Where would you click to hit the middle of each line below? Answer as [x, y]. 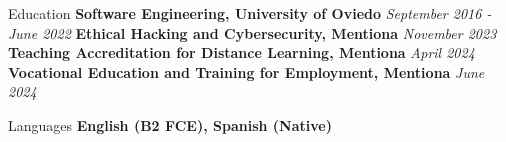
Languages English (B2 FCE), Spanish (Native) [170, 124]
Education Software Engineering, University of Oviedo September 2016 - [250, 13]
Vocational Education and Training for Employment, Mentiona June [246, 71]
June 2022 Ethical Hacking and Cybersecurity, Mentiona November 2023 [252, 32]
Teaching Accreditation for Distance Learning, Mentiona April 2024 [241, 52]
